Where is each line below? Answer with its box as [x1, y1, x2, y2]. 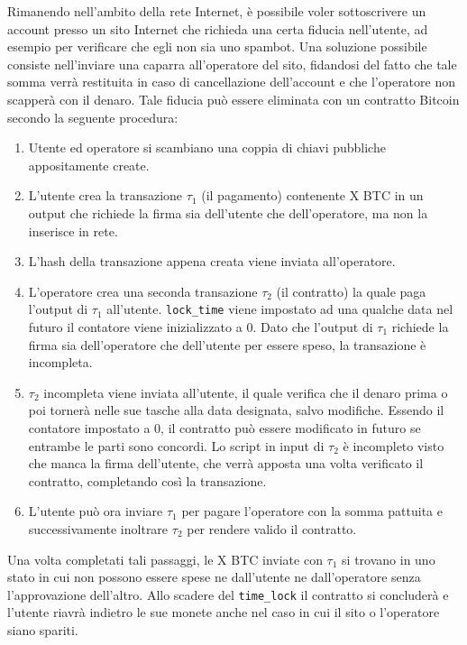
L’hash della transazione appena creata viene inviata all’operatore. [28, 252, 396, 271]
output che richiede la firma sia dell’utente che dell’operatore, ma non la [28, 203, 428, 222]
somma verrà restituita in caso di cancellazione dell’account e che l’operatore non [7, 72, 455, 91]
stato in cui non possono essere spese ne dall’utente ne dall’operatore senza [7, 567, 421, 586]
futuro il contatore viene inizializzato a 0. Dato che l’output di [28, 317, 373, 336]
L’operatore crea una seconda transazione [28, 281, 258, 300]
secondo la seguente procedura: [7, 107, 179, 126]
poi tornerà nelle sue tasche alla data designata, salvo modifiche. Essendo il [28, 401, 444, 419]
